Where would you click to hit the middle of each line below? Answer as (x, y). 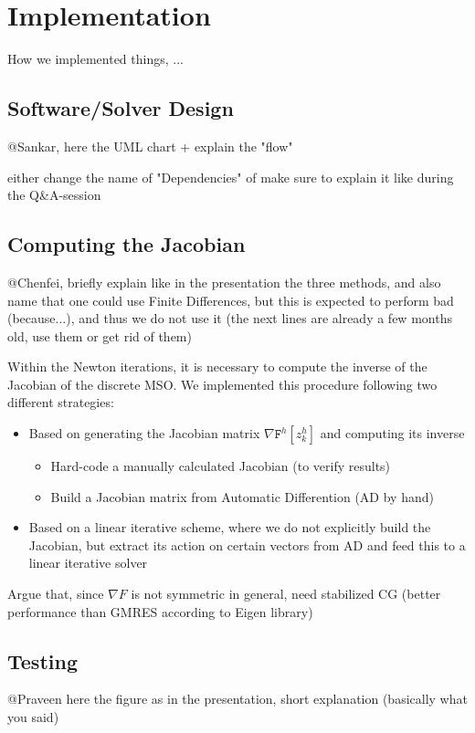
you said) (33, 717)
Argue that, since (56, 594)
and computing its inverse (392, 433)
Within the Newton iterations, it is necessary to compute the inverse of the (217, 366)
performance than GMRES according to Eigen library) (160, 611)
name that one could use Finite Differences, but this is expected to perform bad (231, 300)
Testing (42, 660)
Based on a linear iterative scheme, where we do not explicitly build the (230, 527)
